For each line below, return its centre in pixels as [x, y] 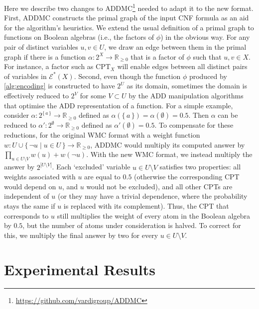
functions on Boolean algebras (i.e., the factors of [79, 37]
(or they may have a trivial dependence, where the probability [152, 196]
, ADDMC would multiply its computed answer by [168, 144]
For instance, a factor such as [49, 66]
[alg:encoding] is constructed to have [60, 86]
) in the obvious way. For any [205, 37]
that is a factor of [157, 56]
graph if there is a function [45, 56]
